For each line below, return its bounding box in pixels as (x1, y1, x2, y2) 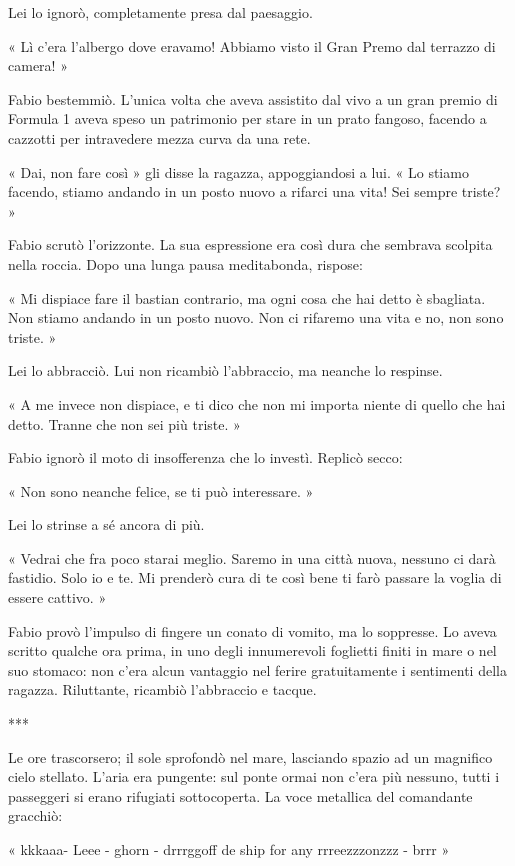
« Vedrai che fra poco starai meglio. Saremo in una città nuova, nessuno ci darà (8, 547, 496, 568)
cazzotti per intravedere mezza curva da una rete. (8, 127, 311, 148)
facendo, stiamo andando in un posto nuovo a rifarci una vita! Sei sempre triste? (8, 181, 501, 202)
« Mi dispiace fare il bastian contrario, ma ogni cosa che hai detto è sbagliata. (8, 287, 486, 308)
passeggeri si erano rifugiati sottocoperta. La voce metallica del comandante (8, 785, 473, 806)
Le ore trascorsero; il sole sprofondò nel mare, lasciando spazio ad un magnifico (8, 746, 493, 767)
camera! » (8, 55, 68, 76)
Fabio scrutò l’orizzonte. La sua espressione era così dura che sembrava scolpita (8, 234, 493, 255)
